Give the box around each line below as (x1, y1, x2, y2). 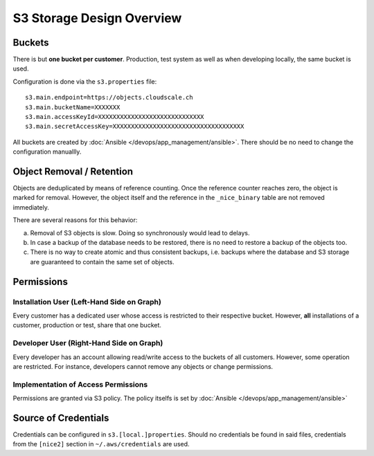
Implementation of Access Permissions (12, 379, 148, 389)
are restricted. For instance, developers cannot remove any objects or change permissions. (12, 362, 274, 370)
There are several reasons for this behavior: (12, 216, 138, 224)
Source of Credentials (12, 412, 109, 423)
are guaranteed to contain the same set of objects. (30, 257, 175, 266)
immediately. (12, 203, 50, 211)
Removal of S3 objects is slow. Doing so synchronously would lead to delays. (30, 228, 250, 237)
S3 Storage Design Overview (12, 10, 182, 26)
